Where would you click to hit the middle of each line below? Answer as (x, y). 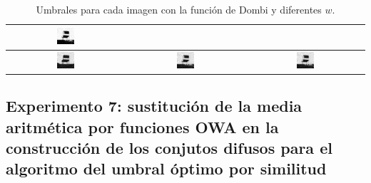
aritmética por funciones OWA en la (142, 126)
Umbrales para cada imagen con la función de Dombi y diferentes (179, 9)
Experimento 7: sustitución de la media (154, 106)
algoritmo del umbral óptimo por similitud (166, 168)
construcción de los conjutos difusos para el (169, 147)
